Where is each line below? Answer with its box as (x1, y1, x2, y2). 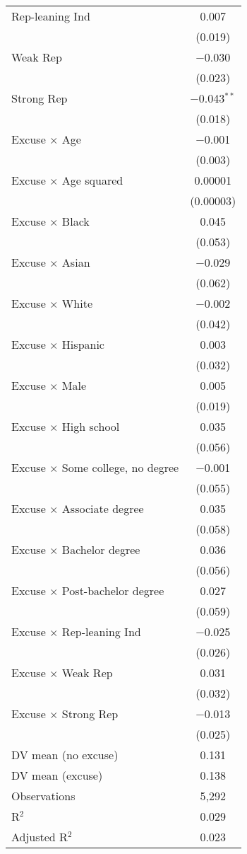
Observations (11, 787, 76, 804)
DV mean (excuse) (11, 767, 103, 783)
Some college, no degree (61, 459, 179, 475)
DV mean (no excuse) (11, 746, 119, 763)
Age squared (61, 172, 123, 188)
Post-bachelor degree (61, 582, 164, 599)
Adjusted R (11, 829, 68, 845)
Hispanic (61, 336, 104, 352)
